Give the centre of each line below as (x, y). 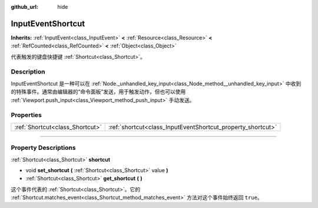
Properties (26, 115)
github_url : (24, 7)
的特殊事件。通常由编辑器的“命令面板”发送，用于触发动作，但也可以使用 (98, 92)
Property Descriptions (43, 148)
